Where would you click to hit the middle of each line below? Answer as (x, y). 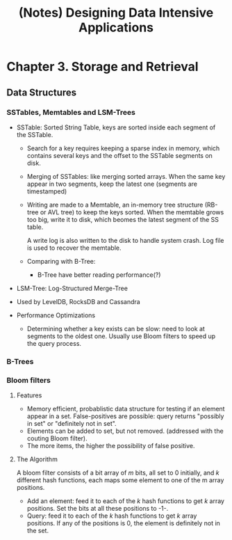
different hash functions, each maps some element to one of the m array (120, 480)
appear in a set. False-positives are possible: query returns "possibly (125, 416)
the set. (38, 531)
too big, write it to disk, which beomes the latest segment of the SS (123, 219)
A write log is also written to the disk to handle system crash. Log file (125, 240)
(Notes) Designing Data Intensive (116, 13)
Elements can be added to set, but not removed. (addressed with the (125, 431)
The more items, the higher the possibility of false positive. (111, 446)
